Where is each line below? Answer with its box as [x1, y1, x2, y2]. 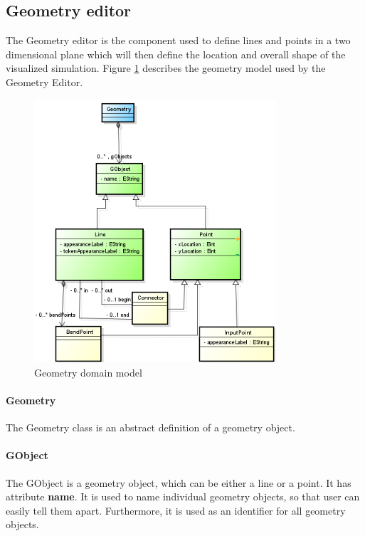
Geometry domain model [34, 364, 142, 379]
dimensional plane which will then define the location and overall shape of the [6, 46, 346, 61]
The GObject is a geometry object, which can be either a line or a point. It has [6, 475, 351, 490]
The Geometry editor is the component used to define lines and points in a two [6, 33, 351, 48]
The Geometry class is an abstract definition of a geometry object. [6, 420, 295, 435]
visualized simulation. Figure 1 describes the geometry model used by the [6, 61, 326, 75]
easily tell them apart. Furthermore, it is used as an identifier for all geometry [6, 503, 346, 517]
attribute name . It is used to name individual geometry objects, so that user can [6, 489, 360, 504]
